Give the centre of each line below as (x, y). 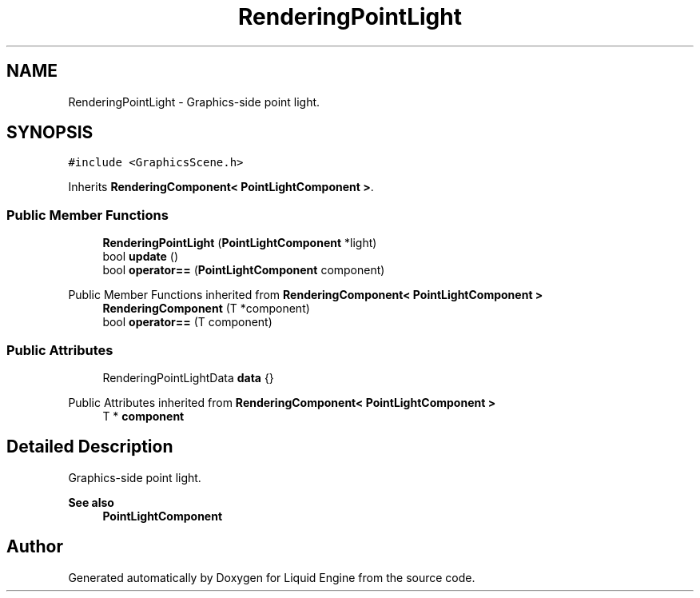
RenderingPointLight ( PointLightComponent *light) (240, 243)
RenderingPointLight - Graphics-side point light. (194, 102)
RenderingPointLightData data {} (188, 377)
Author (35, 547)
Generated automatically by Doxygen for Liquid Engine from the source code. (272, 577)
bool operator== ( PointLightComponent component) (244, 270)
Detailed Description (90, 447)
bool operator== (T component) (187, 322)
